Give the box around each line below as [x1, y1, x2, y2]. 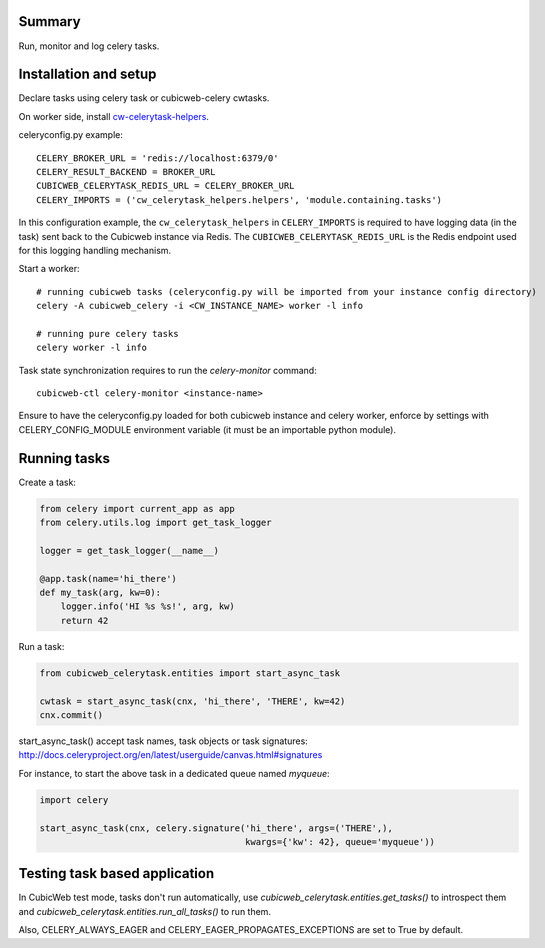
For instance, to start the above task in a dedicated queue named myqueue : [18, 767, 330, 779]
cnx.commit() [39, 710, 104, 720]
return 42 [60, 615, 109, 626]
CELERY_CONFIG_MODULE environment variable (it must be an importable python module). [18, 423, 397, 435]
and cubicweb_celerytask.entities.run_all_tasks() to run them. [18, 905, 272, 917]
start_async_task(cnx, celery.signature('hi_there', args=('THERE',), [39, 822, 394, 834]
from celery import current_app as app [39, 503, 235, 514]
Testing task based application [18, 865, 215, 882]
